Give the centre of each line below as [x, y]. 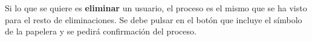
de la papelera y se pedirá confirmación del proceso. [101, 31]
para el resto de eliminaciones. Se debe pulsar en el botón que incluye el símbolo [154, 19]
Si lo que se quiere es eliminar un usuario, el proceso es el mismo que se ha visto [156, 8]
